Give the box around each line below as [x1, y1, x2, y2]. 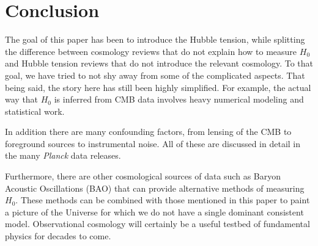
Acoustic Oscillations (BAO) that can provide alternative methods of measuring [5, 181, 305, 194]
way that [5, 93, 39, 106]
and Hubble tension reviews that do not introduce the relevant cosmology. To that [5, 57, 313, 70]
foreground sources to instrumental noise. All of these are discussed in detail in [5, 137, 301, 150]
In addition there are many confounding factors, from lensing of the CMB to [5, 125, 292, 138]
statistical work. [5, 104, 65, 117]
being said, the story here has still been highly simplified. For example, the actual [5, 81, 311, 93]
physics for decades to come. [5, 230, 111, 242]
